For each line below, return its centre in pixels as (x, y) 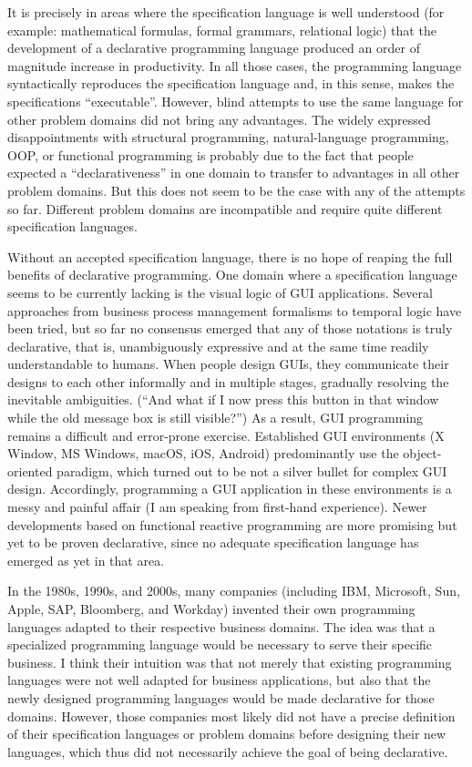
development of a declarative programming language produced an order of (214, 48)
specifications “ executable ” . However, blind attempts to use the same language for (236, 101)
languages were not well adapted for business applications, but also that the (219, 680)
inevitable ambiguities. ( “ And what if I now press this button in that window (223, 399)
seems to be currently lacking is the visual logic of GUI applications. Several (220, 292)
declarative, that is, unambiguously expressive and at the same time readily (218, 346)
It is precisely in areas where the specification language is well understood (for (226, 12)
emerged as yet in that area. (86, 560)
